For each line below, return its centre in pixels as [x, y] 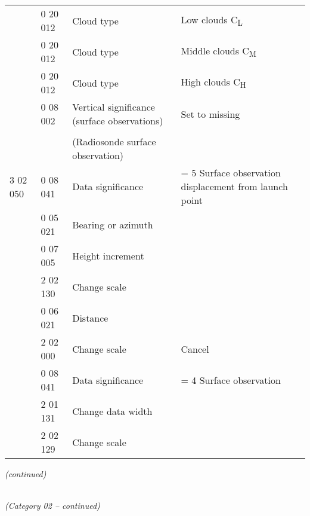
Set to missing [210, 114]
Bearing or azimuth [113, 224]
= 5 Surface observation [231, 172]
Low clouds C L [212, 20]
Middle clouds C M [219, 51]
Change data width [112, 411]
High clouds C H [213, 83]
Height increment [108, 255]
